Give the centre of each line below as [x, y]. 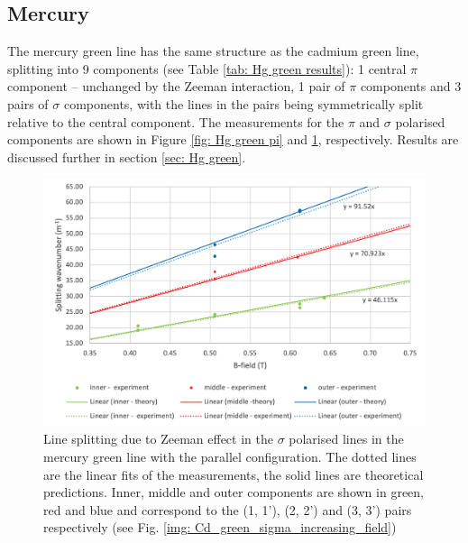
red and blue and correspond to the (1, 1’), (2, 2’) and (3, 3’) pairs [228, 509]
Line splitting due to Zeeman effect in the [158, 439]
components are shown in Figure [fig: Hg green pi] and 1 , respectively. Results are [233, 139]
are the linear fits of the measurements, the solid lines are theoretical [234, 474]
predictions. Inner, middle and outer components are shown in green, [234, 492]
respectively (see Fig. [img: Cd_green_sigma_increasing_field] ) [220, 527]
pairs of [28, 103]
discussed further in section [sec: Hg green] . [127, 156]
